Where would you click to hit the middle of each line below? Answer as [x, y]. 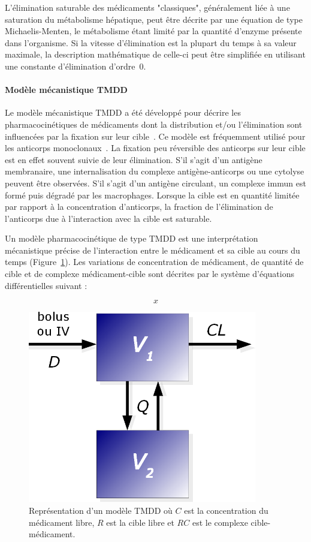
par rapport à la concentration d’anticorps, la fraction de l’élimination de [139, 207]
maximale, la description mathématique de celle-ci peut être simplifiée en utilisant [155, 54]
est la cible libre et [140, 522]
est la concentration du [226, 510]
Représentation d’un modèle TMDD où [101, 510]
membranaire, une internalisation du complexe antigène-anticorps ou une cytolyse [155, 171]
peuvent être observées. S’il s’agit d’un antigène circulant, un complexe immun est [155, 183]
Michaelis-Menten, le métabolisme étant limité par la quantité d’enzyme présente [153, 31]
